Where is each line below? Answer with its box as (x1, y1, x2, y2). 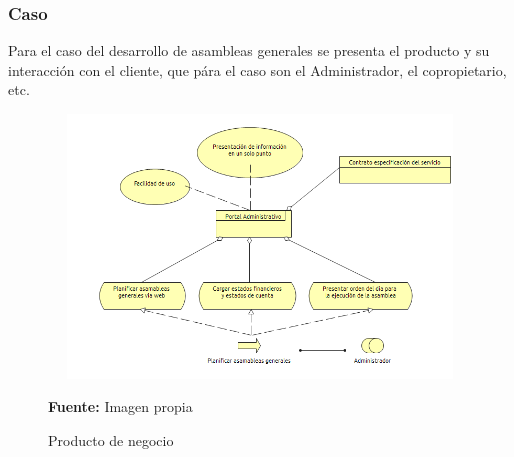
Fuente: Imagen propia (48, 396, 193, 417)
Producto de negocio (48, 429, 174, 450)
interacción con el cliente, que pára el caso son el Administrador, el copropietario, (8, 59, 507, 80)
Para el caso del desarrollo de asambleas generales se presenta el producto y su (8, 40, 490, 61)
